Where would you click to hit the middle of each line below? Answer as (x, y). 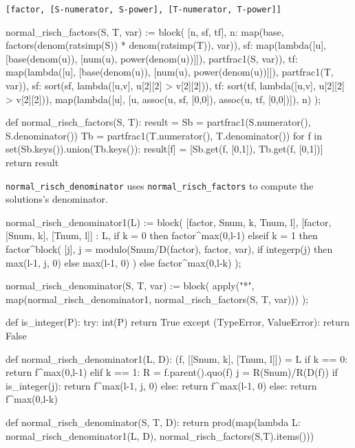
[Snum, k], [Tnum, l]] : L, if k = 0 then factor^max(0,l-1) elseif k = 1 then (162, 235)
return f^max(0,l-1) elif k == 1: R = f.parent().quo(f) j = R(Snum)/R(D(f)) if (172, 372)
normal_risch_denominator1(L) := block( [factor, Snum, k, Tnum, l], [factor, (169, 222)
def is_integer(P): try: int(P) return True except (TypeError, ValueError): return (178, 322)
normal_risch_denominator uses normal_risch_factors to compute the (160, 185)
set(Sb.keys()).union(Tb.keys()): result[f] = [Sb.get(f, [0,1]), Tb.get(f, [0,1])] (164, 149)
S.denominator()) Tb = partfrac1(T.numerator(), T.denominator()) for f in (164, 135)
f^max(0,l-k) (32, 399)
